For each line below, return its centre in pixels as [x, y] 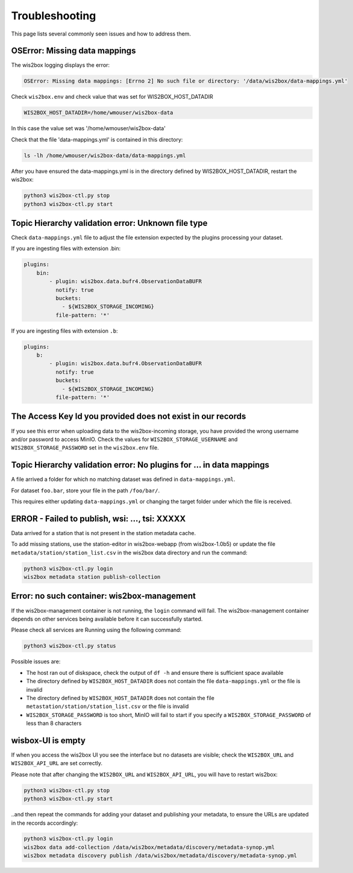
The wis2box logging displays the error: [61, 65]
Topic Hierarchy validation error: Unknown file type [109, 223]
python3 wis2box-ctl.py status [70, 646]
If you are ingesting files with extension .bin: [66, 249]
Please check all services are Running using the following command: [96, 630]
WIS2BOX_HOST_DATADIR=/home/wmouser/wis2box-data [98, 113]
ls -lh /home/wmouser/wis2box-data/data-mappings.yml [105, 155]
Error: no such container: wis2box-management [103, 596]
